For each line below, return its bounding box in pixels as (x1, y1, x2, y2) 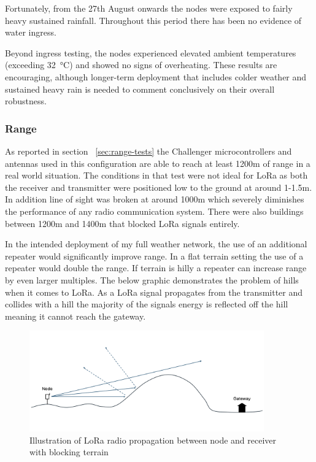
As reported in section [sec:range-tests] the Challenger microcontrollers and (5, 144, 292, 157)
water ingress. (5, 26, 56, 39)
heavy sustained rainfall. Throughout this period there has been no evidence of (5, 13, 302, 26)
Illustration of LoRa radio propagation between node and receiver (29, 433, 277, 446)
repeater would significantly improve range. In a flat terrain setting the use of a (5, 249, 304, 262)
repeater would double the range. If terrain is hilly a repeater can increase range (5, 261, 307, 274)
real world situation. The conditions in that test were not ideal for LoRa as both (5, 169, 308, 182)
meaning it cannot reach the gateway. (5, 309, 146, 322)
